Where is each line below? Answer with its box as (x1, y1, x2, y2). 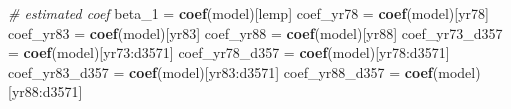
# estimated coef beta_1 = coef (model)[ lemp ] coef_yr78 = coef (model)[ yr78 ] (8, 3, 489, 23)
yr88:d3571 (11, 81, 79, 102)
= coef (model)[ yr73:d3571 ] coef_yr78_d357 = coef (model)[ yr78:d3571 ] (8, 42, 450, 63)
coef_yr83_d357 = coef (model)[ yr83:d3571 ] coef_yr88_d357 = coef (8, 61, 433, 82)
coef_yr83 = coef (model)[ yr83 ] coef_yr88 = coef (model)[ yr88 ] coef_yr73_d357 (8, 22, 503, 43)
